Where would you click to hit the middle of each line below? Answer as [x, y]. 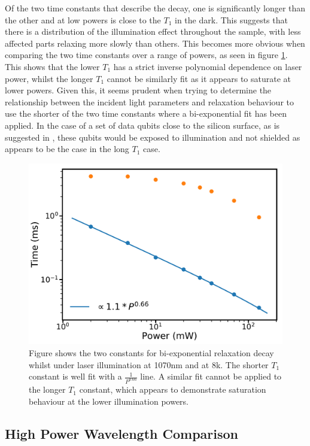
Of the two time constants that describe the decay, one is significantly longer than [155, 8]
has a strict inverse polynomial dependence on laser [208, 66]
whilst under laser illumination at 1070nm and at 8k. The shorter [149, 364]
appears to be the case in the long [67, 149]
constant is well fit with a [75, 376]
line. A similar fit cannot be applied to [211, 376]
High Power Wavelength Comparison [121, 433]
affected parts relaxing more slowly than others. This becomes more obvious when [155, 43]
